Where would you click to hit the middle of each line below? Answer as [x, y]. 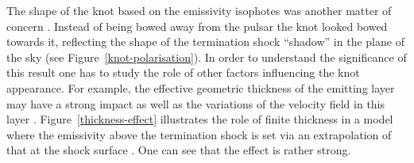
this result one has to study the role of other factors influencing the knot [183, 72]
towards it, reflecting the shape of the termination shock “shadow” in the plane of [205, 42]
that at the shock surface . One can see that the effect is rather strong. [179, 150]
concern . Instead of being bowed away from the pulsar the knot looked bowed [197, 26]
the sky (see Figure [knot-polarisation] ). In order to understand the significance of [207, 57]
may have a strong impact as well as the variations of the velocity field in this [196, 103]
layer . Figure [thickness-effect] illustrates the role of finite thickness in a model [200, 119]
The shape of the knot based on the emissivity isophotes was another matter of [199, 10]
